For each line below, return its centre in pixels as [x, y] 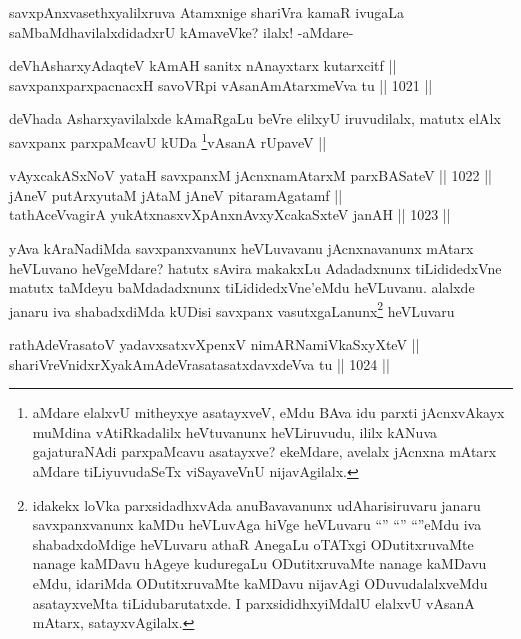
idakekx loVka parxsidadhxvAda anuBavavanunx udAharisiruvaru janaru [256, 504]
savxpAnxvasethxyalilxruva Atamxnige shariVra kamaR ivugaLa [207, 12]
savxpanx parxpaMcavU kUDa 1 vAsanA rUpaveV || [168, 140]
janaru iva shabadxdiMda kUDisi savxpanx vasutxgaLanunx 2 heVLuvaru [232, 309]
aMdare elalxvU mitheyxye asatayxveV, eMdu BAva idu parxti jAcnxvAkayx [268, 412]
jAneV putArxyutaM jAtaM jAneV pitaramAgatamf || [176, 194]
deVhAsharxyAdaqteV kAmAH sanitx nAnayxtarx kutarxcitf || [203, 65]
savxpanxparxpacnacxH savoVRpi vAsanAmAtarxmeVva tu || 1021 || [221, 84]
